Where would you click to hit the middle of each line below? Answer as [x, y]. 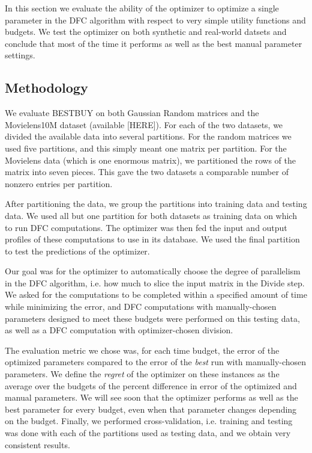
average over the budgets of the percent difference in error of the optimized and [151, 385]
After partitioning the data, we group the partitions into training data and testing [156, 204]
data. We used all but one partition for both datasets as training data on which [151, 215]
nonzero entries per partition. [59, 183]
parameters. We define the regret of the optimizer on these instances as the [142, 374]
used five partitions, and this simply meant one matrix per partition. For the [146, 148]
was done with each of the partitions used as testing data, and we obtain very [148, 433]
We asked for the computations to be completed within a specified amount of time [156, 294]
